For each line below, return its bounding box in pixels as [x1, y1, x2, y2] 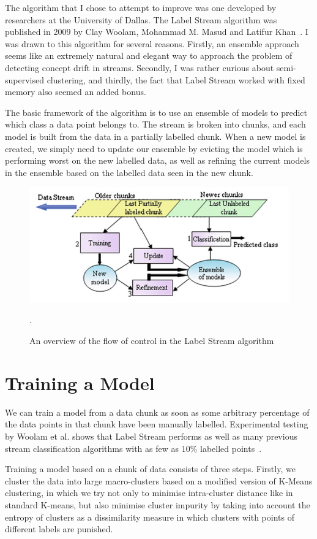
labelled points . [200, 442, 262, 454]
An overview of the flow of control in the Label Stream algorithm [29, 334, 274, 347]
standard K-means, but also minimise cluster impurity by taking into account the [5, 498, 310, 511]
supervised [5, 73, 44, 86]
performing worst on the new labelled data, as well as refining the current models [5, 154, 310, 167]
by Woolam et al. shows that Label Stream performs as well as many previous [5, 429, 297, 442]
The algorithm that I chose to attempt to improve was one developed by [5, 1, 277, 13]
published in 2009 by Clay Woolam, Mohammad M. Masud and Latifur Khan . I [5, 25, 308, 38]
